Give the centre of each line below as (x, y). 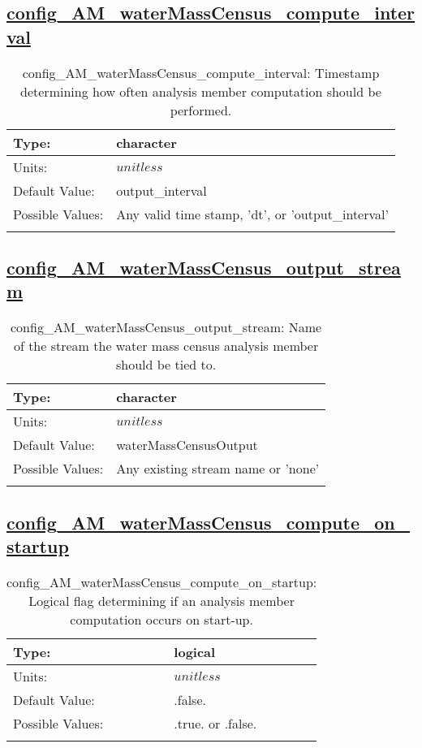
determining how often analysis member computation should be (201, 91)
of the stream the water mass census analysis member (166, 346)
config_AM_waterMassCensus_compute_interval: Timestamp (201, 72)
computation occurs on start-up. (161, 619)
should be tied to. (166, 365)
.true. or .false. (215, 723)
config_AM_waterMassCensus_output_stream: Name (166, 327)
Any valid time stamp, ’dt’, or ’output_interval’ (252, 214)
